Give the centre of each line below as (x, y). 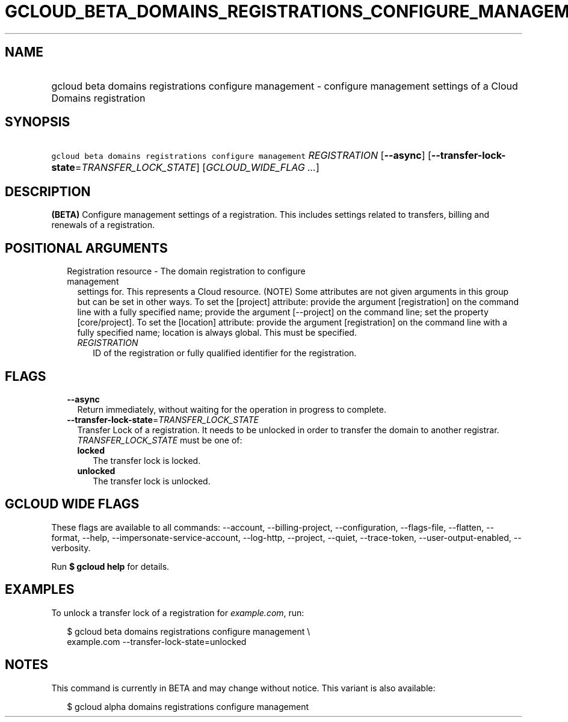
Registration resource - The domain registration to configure (186, 271)
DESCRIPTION (48, 191)
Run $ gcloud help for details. (110, 566)
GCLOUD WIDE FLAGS (72, 504)
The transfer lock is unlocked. (152, 481)
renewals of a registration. (103, 225)
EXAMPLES (40, 590)
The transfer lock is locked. (147, 460)
